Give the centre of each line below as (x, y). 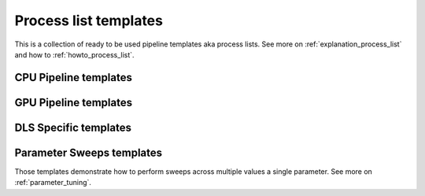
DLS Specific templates (73, 127)
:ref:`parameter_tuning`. (53, 183)
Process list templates (89, 20)
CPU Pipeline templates (74, 78)
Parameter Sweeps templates (89, 152)
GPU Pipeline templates (74, 102)
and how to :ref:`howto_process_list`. (74, 54)
